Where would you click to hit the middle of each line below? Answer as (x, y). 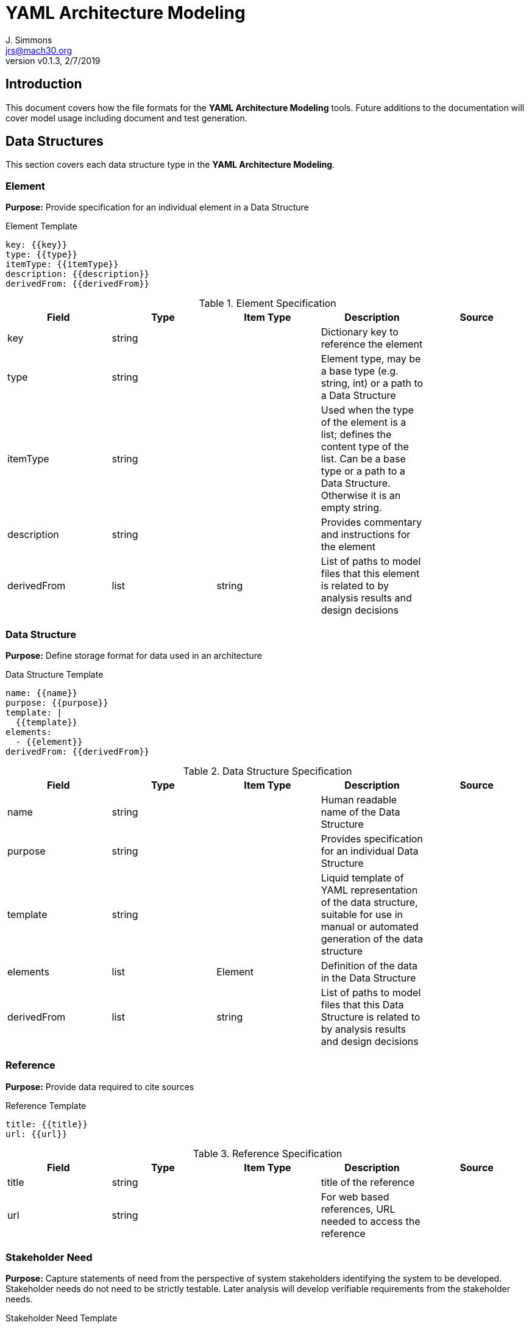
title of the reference (368, 1182)
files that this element (370, 574)
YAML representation (369, 890)
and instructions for (366, 535)
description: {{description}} (78, 274)
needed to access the (371, 1221)
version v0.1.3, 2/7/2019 (53, 60)
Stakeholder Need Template (62, 1318)
